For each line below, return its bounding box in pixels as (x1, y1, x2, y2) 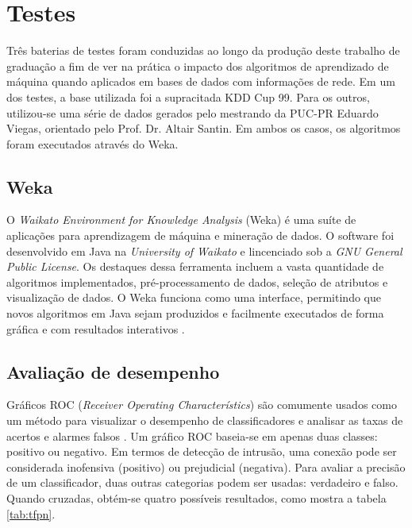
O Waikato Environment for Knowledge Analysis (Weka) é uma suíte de (6, 211, 356, 228)
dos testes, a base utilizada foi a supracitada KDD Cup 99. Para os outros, (6, 88, 370, 105)
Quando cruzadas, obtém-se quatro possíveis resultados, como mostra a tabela (6, 490, 387, 506)
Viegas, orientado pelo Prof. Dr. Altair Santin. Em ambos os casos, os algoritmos (6, 120, 401, 137)
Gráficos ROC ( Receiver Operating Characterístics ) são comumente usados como (6, 396, 397, 413)
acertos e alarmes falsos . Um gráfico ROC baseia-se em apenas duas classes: (6, 427, 378, 444)
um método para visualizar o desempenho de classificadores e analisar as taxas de (6, 412, 403, 429)
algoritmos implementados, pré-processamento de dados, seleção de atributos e (6, 273, 388, 290)
